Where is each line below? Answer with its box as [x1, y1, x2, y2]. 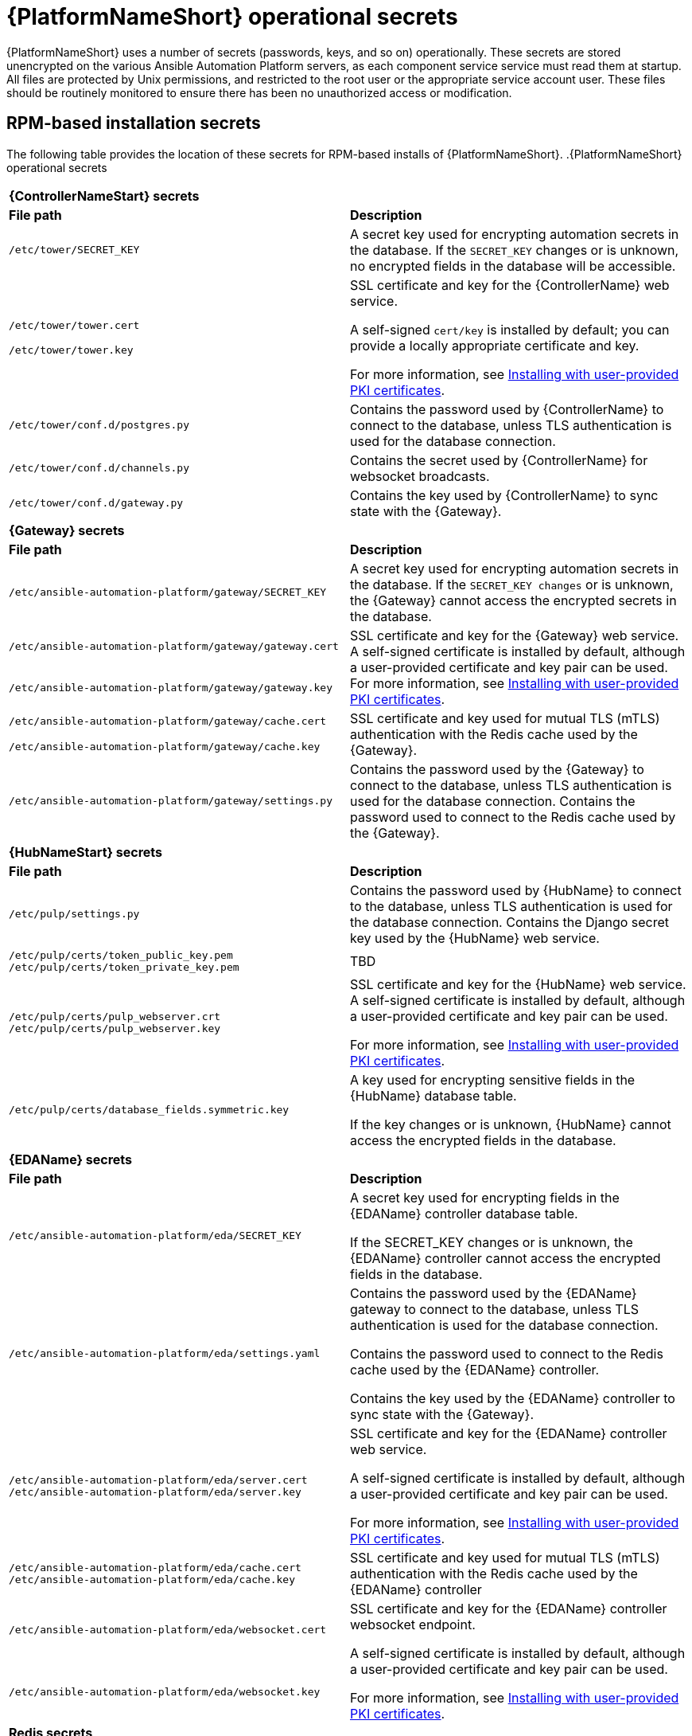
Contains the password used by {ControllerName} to [350, 401, 664, 417]
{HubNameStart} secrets [9, 843, 163, 860]
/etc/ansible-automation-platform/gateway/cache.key [9, 741, 321, 753]
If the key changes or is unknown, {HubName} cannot [350, 1116, 671, 1132]
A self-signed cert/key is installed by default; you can [350, 321, 670, 338]
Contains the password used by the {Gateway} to [350, 760, 644, 777]
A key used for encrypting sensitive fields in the [350, 1071, 636, 1088]
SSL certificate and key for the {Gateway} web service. [350, 627, 679, 643]
